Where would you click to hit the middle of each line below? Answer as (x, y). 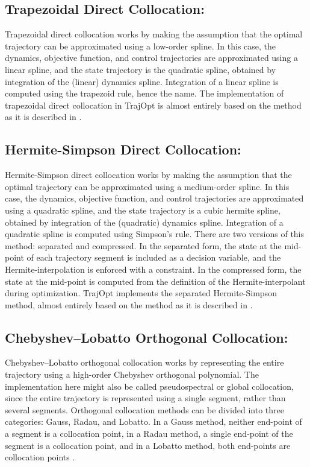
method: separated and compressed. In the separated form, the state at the (143, 245)
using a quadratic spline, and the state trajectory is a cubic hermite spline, (143, 210)
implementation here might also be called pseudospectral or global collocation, (149, 386)
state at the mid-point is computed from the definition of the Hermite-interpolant (155, 281)
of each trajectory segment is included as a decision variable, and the (154, 257)
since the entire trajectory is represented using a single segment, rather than (145, 398)
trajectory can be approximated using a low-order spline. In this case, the (141, 46)
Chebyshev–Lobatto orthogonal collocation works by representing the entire (144, 362)
